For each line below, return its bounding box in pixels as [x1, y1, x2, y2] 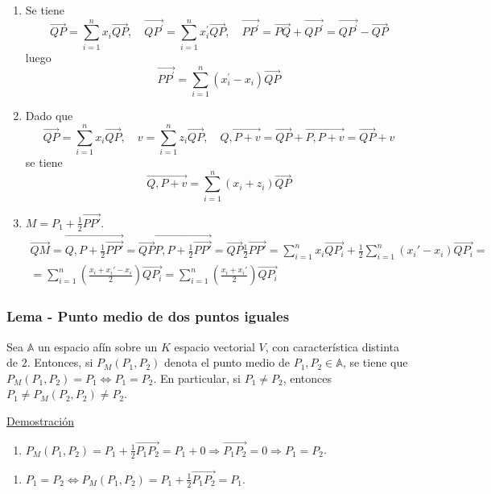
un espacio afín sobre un [37, 338, 158, 355]
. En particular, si [153, 369, 241, 386]
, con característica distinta [265, 338, 400, 355]
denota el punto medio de [164, 354, 290, 371]
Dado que [25, 107, 73, 124]
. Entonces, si [27, 354, 93, 371]
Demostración [6, 412, 74, 429]
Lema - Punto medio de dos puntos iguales [6, 306, 290, 326]
